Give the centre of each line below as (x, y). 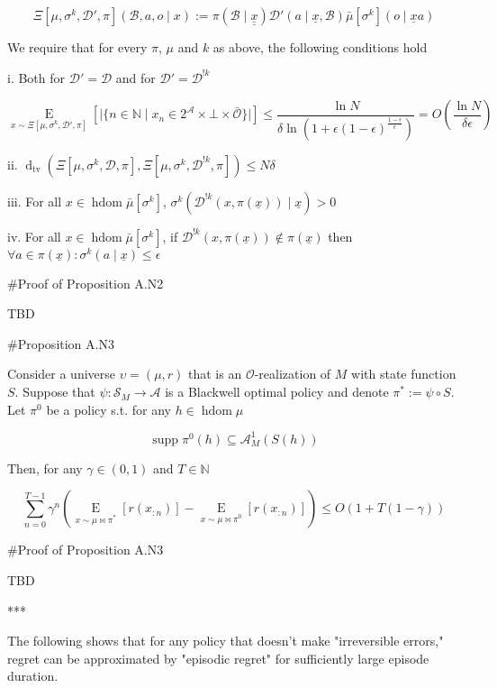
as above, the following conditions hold (320, 47)
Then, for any (45, 468)
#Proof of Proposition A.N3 (86, 550)
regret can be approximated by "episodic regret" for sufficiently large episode (218, 658)
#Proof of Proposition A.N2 (86, 283)
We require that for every (77, 47)
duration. (33, 676)
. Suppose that (55, 392)
